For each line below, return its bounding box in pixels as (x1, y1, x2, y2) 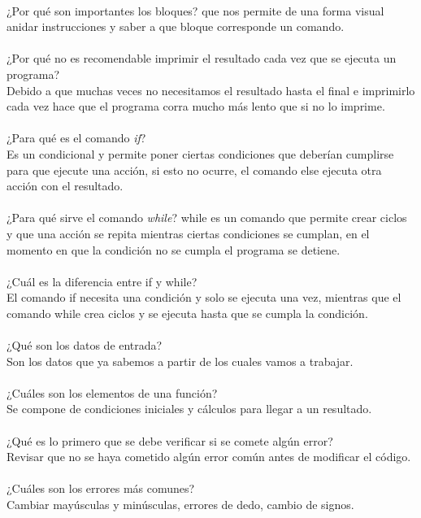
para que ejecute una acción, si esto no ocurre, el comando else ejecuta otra (7, 161, 382, 178)
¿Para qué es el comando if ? (7, 129, 146, 146)
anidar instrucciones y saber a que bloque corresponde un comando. (7, 18, 345, 35)
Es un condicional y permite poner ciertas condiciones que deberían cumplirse (7, 145, 394, 162)
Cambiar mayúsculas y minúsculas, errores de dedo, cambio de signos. (7, 496, 354, 512)
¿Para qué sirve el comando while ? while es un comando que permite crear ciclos (7, 209, 407, 226)
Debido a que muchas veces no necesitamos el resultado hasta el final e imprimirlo (7, 81, 415, 98)
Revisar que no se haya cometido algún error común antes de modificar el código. (7, 448, 411, 465)
